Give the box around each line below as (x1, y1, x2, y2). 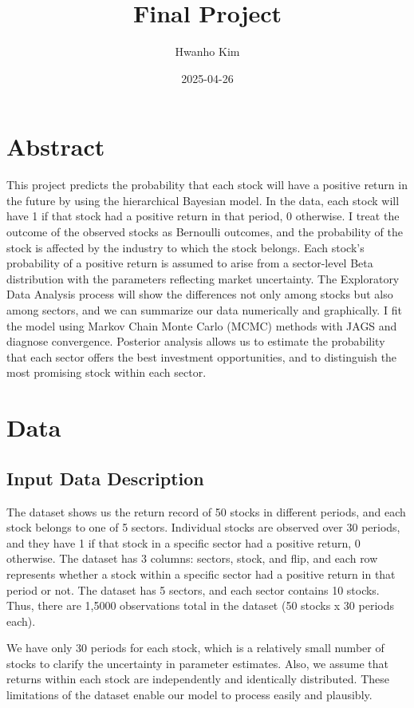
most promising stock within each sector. (6, 364, 207, 381)
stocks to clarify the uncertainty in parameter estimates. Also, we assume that (6, 655, 388, 671)
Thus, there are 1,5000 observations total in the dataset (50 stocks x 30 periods (6, 597, 394, 614)
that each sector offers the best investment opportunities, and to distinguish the (6, 348, 397, 365)
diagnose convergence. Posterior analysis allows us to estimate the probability (6, 333, 385, 350)
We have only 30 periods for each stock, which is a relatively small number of (6, 639, 384, 656)
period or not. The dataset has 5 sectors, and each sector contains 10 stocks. (6, 581, 380, 598)
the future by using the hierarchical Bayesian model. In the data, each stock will (6, 192, 400, 208)
